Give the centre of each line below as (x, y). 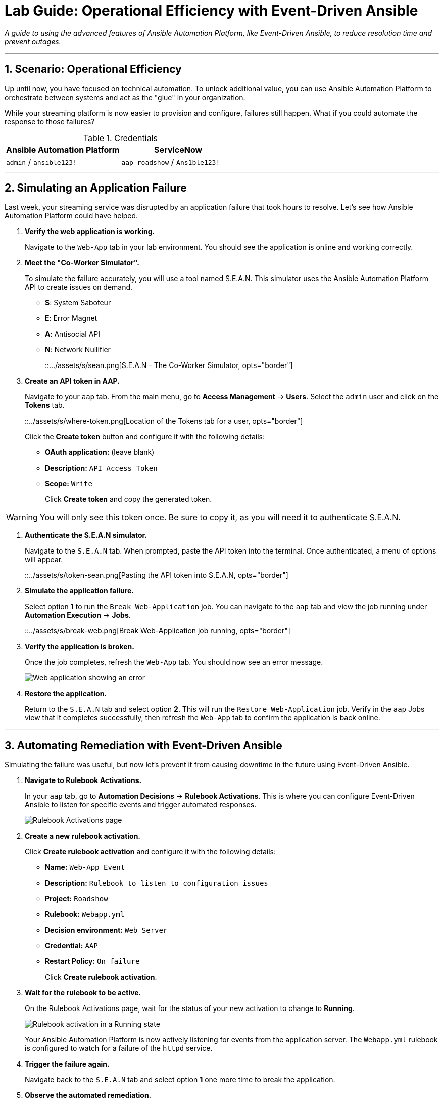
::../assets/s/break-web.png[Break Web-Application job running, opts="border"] (158, 631)
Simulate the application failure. (80, 591)
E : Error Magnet (71, 318)
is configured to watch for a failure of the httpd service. (119, 1048)
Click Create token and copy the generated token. (129, 499)
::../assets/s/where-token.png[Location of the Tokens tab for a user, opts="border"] (164, 421)
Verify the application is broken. (80, 647)
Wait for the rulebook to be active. (83, 993)
